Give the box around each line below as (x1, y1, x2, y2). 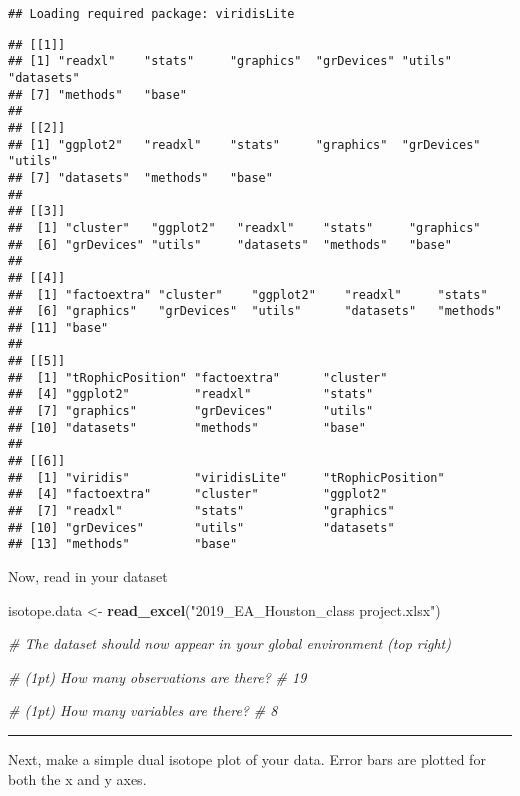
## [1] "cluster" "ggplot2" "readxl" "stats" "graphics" (8, 220, 481, 235)
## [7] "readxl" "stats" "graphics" (8, 504, 395, 519)
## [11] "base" (8, 320, 109, 335)
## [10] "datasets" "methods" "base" (8, 420, 366, 435)
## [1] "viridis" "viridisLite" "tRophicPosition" (8, 470, 445, 485)
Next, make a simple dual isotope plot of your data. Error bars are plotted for (8, 748, 486, 769)
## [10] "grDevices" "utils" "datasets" (8, 520, 395, 535)
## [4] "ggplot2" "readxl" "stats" (8, 387, 374, 402)
